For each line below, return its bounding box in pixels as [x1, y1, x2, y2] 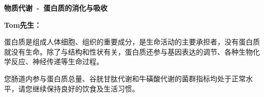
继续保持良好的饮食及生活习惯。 [32, 83, 139, 93]
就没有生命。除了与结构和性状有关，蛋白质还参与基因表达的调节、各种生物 [4, 46, 253, 57]
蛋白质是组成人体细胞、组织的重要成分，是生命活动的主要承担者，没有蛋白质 [4, 36, 260, 47]
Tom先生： [4, 19, 42, 30]
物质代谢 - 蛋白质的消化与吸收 [4, 3, 108, 13]
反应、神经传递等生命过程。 [11, 56, 104, 67]
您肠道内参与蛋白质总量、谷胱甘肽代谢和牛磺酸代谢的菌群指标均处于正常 [4, 73, 246, 83]
